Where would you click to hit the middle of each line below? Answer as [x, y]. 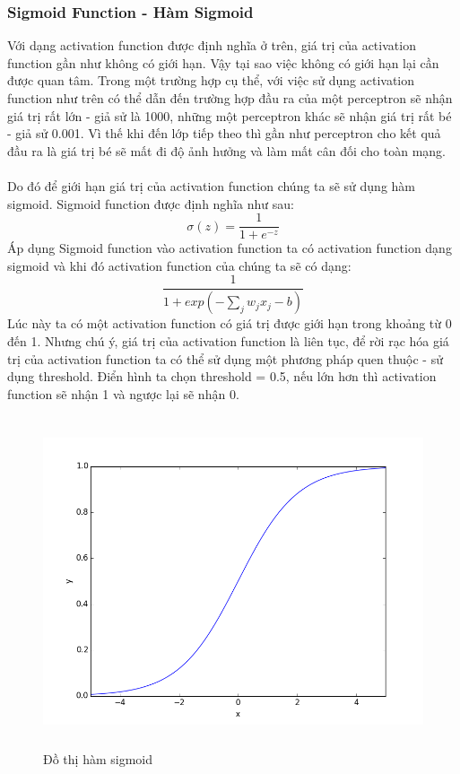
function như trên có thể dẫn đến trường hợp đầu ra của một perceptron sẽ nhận [230, 98]
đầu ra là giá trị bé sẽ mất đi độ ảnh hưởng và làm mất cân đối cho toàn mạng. [226, 150]
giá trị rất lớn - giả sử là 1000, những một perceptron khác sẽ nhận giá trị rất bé [230, 115]
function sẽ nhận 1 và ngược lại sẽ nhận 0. [123, 393]
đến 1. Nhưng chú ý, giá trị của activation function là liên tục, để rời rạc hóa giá [228, 340]
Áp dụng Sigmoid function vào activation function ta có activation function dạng [230, 248]
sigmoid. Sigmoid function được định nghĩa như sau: [151, 203]
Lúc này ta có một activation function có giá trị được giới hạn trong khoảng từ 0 [230, 323]
